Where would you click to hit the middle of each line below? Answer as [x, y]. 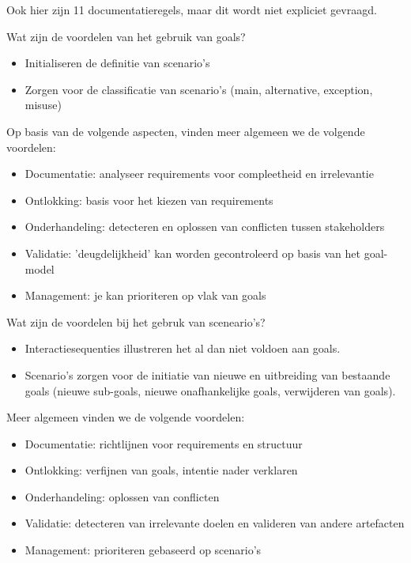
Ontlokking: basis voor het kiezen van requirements [149, 200]
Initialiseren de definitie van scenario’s [117, 63]
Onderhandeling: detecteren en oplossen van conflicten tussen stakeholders [205, 227]
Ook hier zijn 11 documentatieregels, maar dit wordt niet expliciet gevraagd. [192, 9]
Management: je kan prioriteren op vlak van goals [145, 295]
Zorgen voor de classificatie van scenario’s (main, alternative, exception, [199, 89]
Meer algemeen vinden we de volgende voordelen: [126, 417]
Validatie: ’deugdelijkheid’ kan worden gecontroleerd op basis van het [192, 253]
